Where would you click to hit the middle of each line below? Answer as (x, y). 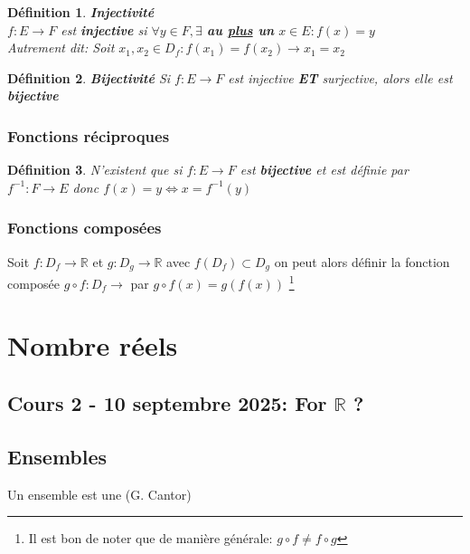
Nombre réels (93, 345)
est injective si (104, 29)
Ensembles (57, 456)
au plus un (240, 29)
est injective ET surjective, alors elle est (340, 77)
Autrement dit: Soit (61, 48)
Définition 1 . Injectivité (81, 12)
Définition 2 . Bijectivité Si (89, 77)
